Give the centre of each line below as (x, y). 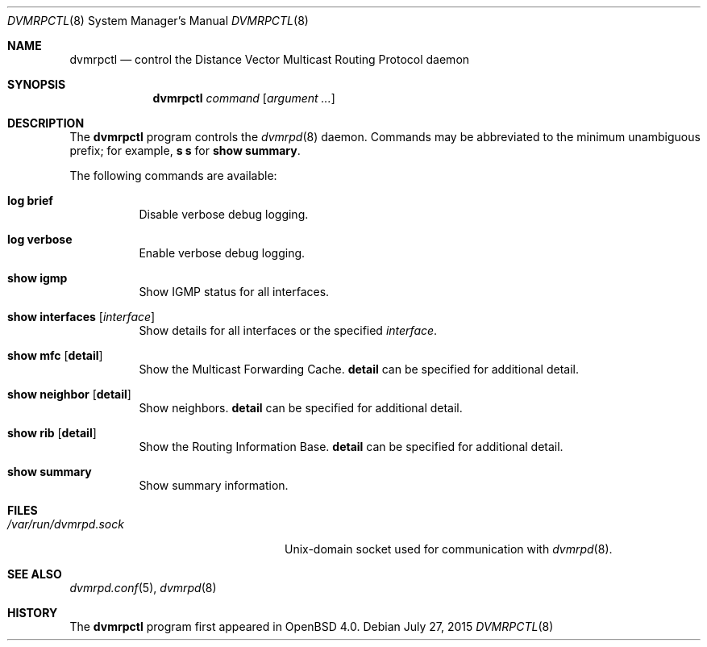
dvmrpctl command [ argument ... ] (244, 98)
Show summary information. (214, 485)
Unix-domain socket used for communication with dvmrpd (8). (449, 549)
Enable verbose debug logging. (222, 253)
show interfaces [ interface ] (81, 317)
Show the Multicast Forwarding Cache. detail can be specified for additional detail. (359, 369)
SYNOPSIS (37, 84)
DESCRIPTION (46, 123)
